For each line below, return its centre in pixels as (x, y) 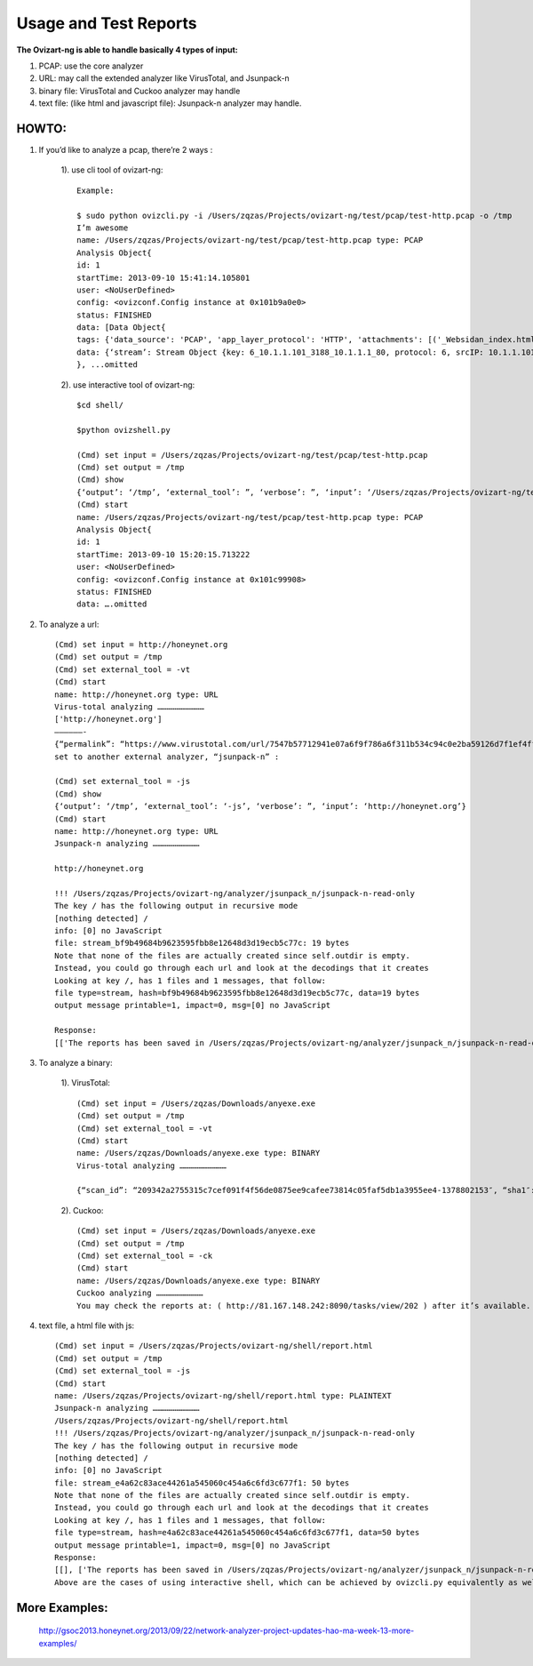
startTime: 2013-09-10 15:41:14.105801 (163, 277)
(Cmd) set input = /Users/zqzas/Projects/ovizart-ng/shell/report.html (214, 1346)
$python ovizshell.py (123, 430)
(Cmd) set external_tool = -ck (145, 1256)
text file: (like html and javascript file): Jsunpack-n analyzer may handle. (170, 103)
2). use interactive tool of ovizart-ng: (128, 384)
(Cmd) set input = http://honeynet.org (141, 645)
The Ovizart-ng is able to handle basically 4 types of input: (127, 50)
